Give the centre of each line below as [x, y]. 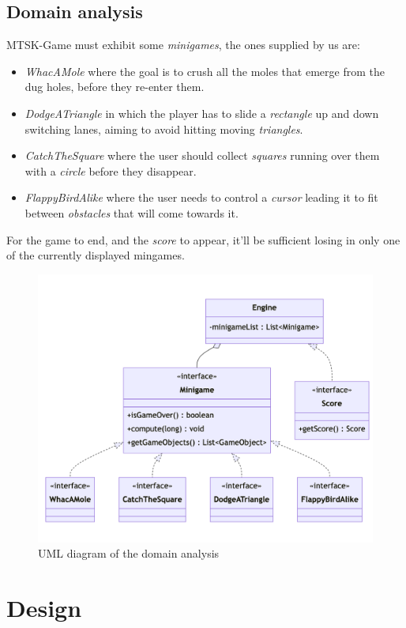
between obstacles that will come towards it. [132, 212]
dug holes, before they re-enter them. [115, 87]
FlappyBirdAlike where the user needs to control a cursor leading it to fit [201, 197]
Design [44, 608]
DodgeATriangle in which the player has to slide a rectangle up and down [202, 113]
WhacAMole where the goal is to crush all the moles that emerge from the [205, 71]
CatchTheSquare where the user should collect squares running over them [202, 155]
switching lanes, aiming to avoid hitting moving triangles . [164, 129]
